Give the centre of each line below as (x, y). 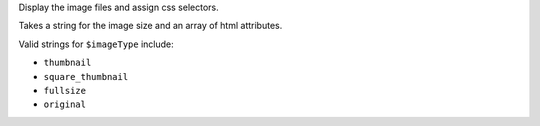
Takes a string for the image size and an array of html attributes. (150, 26)
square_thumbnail (86, 76)
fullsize (65, 90)
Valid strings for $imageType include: (96, 44)
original (65, 104)
